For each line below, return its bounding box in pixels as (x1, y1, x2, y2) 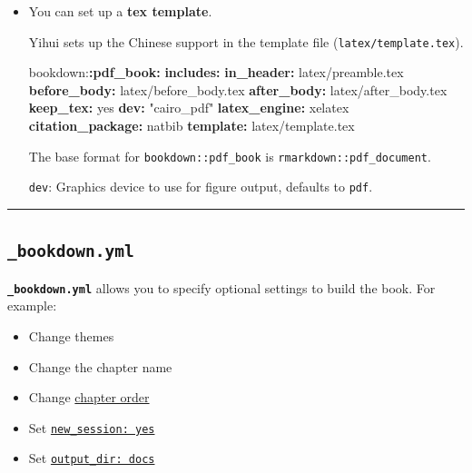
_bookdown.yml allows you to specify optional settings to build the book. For (7, 278, 436, 297)
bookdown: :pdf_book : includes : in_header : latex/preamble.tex (28, 63, 404, 82)
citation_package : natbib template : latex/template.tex (28, 116, 355, 135)
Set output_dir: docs (28, 448, 155, 468)
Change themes (28, 326, 114, 345)
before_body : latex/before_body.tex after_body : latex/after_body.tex (28, 80, 447, 99)
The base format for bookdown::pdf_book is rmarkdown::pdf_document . (28, 146, 431, 165)
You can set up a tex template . (28, 2, 212, 20)
